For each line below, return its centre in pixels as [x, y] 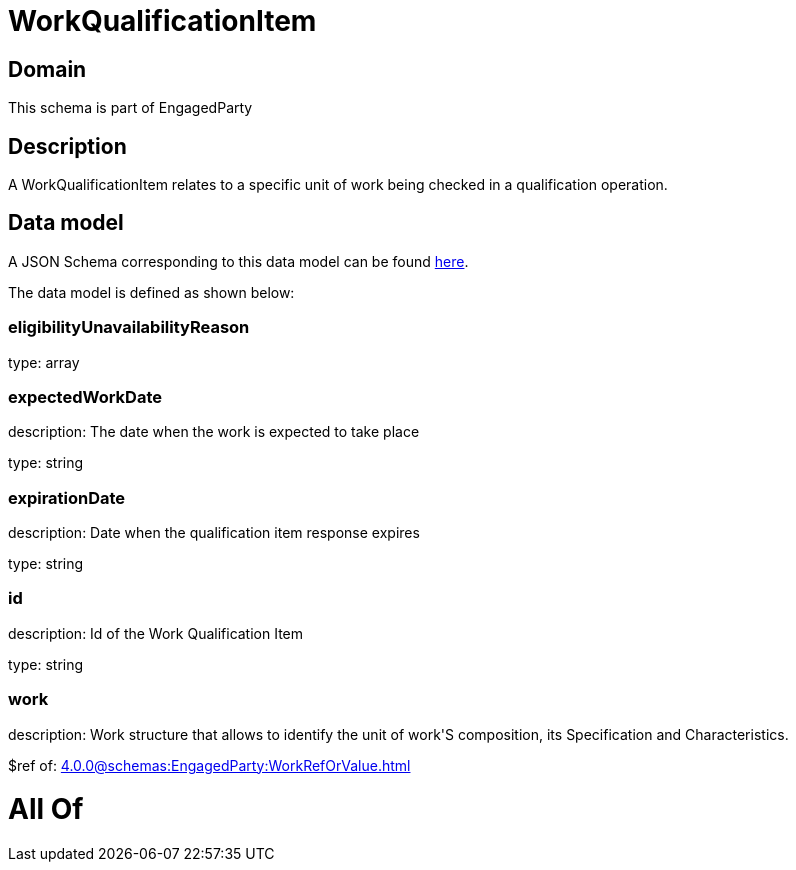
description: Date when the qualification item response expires [214, 533]
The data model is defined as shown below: [151, 292]
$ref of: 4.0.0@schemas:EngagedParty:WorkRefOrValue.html [209, 765]
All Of [46, 809]
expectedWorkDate [85, 396]
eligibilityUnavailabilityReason [129, 327]
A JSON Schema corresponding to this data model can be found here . [238, 261]
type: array [44, 362]
